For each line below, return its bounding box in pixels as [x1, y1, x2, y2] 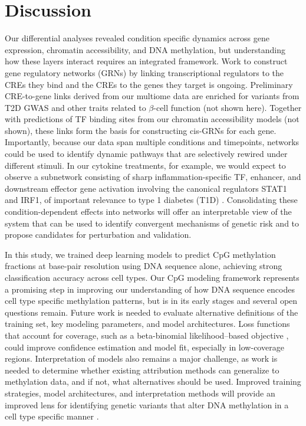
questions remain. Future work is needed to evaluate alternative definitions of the [5, 306, 298, 318]
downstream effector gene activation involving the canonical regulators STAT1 [5, 182, 287, 194]
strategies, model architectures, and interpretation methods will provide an [5, 386, 275, 399]
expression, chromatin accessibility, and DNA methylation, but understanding [5, 43, 285, 55]
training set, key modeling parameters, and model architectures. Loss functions [5, 317, 290, 330]
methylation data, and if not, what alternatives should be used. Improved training [5, 375, 301, 388]
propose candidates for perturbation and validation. [5, 228, 192, 241]
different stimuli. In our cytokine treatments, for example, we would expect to [5, 159, 286, 171]
